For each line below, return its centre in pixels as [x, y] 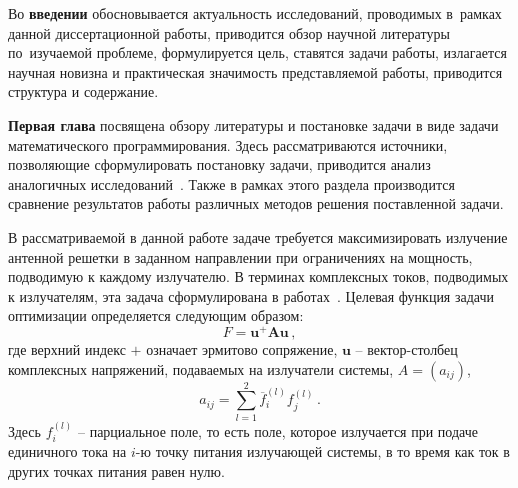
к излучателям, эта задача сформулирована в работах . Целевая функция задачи [251, 295]
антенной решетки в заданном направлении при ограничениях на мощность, [240, 256]
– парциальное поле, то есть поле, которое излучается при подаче [277, 430]
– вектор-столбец [406, 348]
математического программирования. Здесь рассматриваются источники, [228, 144]
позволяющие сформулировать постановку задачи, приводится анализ [219, 164]
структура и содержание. [83, 91]
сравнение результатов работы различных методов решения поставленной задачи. [256, 203]
